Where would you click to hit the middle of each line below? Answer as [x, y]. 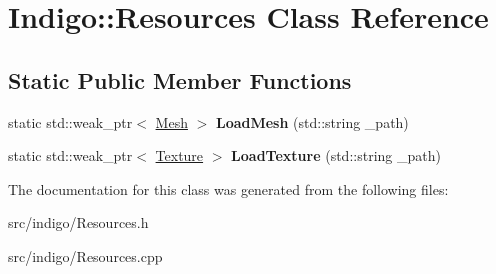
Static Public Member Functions [180, 79]
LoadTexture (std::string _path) [336, 155]
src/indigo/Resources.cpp [85, 255]
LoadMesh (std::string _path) [312, 121]
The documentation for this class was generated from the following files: [228, 188]
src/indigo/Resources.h [78, 222]
